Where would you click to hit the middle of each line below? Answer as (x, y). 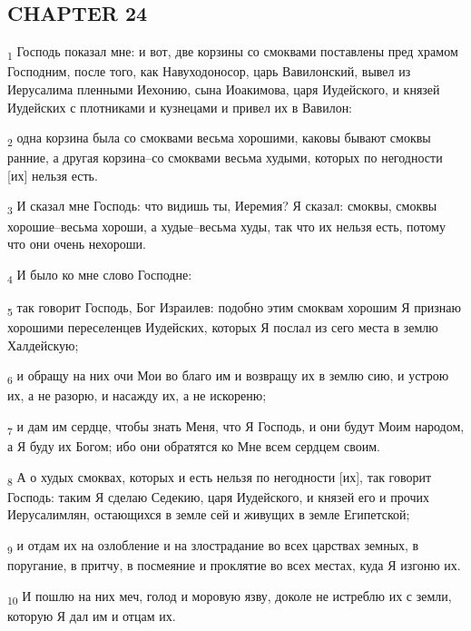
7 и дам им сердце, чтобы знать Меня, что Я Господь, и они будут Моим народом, (236, 427)
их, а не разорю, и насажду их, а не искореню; (137, 395)
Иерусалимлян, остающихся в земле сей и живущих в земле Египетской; (209, 514)
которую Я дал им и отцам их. (92, 615)
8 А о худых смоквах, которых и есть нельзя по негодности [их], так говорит (220, 478)
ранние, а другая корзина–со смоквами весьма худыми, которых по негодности (225, 158)
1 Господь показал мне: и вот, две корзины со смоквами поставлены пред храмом (233, 52)
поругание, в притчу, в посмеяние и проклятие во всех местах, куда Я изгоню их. (234, 565)
